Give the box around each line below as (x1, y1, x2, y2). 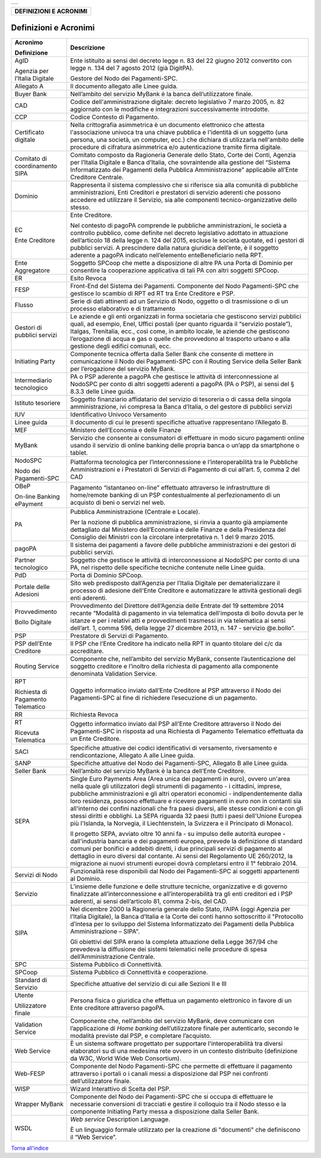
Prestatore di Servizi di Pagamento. (70, 632, 169, 640)
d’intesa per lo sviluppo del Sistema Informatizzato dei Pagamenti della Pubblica (70, 920, 294, 928)
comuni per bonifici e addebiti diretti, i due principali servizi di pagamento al (70, 844, 282, 853)
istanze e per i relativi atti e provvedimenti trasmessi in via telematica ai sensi (70, 616, 286, 624)
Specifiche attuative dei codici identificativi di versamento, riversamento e (70, 743, 278, 752)
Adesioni (14, 590, 40, 598)
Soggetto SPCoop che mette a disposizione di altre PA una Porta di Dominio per (70, 258, 294, 267)
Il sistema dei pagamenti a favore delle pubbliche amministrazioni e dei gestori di (70, 541, 297, 549)
